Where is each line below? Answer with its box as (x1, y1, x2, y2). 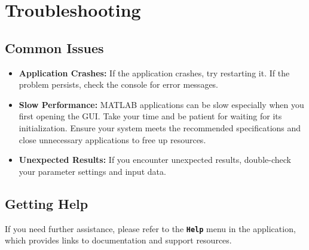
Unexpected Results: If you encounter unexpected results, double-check (19, 153, 291, 166)
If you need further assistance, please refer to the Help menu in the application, (5, 222, 296, 234)
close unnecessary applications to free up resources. (19, 133, 206, 146)
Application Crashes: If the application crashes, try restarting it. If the (19, 66, 290, 79)
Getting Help (5, 194, 88, 212)
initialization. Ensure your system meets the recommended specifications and (19, 121, 301, 134)
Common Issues (5, 38, 104, 57)
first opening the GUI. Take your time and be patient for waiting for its (19, 110, 282, 122)
